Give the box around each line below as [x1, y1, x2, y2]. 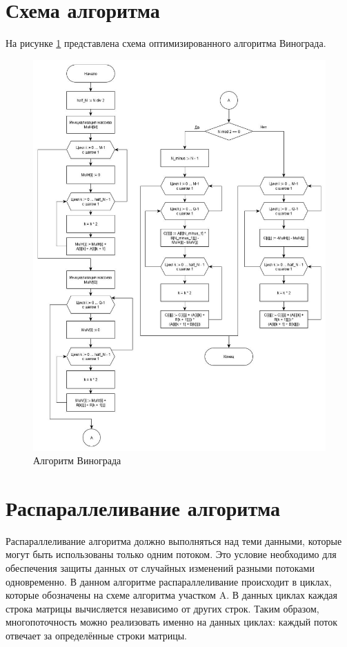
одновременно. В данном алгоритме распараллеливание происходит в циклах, [6, 574, 332, 588]
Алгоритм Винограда [33, 453, 121, 468]
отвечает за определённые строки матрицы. [6, 628, 187, 642]
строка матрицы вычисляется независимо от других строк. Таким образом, [6, 601, 319, 615]
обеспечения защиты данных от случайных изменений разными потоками [6, 561, 315, 575]
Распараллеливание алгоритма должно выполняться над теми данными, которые [6, 533, 342, 548]
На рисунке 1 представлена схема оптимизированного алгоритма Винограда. [6, 36, 326, 50]
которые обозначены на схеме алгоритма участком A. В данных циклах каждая [6, 588, 337, 602]
